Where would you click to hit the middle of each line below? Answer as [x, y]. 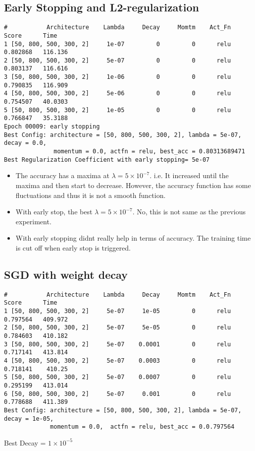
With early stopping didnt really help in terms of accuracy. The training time [133, 238]
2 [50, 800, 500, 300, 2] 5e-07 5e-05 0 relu [118, 328]
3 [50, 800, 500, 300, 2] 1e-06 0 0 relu [118, 77]
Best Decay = [25, 442]
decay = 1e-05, [29, 419]
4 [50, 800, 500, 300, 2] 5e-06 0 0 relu [118, 94]
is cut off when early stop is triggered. [73, 247]
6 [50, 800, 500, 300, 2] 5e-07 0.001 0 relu [118, 394]
